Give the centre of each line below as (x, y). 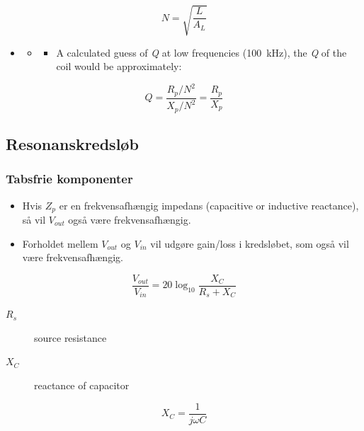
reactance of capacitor (82, 385)
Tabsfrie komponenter (69, 179)
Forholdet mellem (60, 243)
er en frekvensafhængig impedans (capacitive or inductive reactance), (209, 205)
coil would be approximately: (119, 66)
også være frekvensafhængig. (130, 219)
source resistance (70, 337)
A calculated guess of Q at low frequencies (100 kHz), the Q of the (201, 52)
